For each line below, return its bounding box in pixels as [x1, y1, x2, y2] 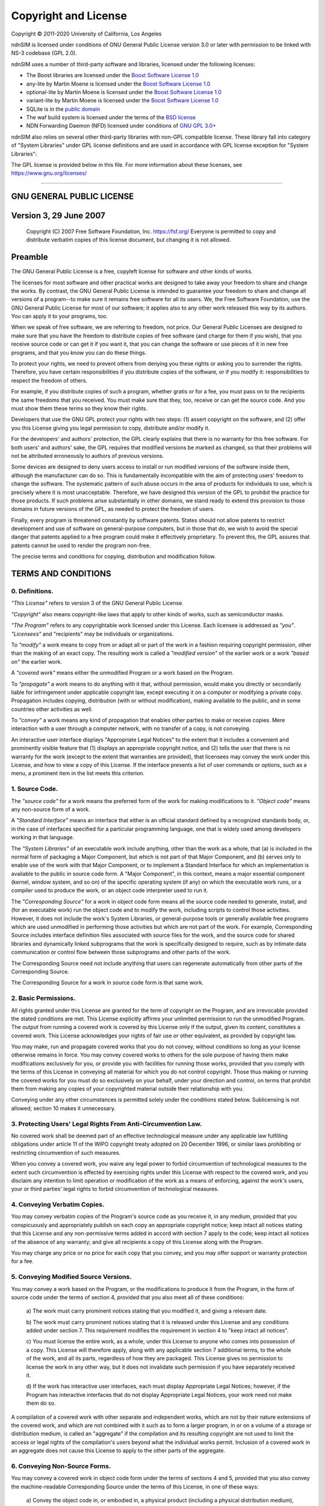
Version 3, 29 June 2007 [11, 211, 105, 221]
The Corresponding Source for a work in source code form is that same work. [11, 979, 204, 986]
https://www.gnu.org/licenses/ [11, 169, 87, 177]
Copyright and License [11, 9, 128, 22]
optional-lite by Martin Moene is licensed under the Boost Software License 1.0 [26, 88, 222, 96]
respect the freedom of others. [11, 377, 88, 384]
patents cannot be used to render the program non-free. [11, 542, 151, 549]
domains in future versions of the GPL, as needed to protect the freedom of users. [11, 505, 215, 513]
